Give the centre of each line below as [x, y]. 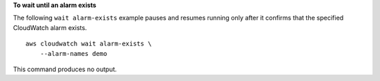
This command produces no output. [65, 69]
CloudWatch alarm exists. [50, 27]
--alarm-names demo [74, 53]
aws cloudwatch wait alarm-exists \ [89, 44]
